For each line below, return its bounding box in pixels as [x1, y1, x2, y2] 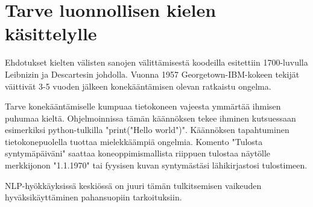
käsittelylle [5, 21, 97, 46]
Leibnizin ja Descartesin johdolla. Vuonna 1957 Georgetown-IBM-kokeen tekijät [5, 67, 300, 80]
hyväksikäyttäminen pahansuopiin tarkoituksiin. [5, 191, 182, 203]
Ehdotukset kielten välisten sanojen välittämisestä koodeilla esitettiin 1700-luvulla [5, 56, 308, 69]
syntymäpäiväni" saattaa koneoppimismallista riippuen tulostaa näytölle [5, 147, 271, 159]
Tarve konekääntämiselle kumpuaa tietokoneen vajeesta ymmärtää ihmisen [5, 100, 281, 113]
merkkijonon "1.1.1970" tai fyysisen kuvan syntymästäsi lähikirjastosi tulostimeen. [5, 159, 308, 171]
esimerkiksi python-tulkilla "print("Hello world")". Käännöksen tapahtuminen [5, 123, 289, 136]
